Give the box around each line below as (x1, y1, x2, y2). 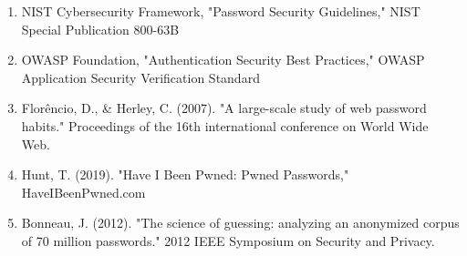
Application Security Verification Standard (21, 67, 260, 87)
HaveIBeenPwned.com (21, 182, 146, 201)
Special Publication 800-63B (21, 19, 180, 38)
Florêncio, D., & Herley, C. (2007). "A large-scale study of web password (21, 98, 427, 118)
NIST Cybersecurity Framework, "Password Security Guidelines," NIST (21, 2, 420, 20)
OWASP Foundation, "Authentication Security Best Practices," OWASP (21, 50, 425, 69)
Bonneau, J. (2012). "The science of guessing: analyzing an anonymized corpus (21, 213, 460, 232)
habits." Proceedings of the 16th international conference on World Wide (21, 116, 429, 135)
